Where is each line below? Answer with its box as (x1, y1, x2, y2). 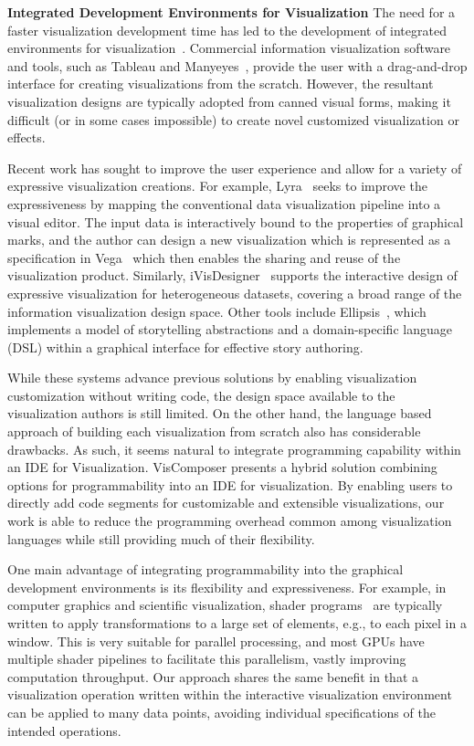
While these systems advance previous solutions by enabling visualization (7, 368, 417, 387)
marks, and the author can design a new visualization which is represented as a (7, 230, 451, 249)
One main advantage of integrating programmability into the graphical (7, 560, 404, 579)
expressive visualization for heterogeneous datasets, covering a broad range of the (7, 283, 462, 302)
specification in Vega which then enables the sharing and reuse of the (7, 247, 401, 267)
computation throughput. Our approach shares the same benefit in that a (7, 667, 418, 686)
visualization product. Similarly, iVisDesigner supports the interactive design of (7, 266, 458, 285)
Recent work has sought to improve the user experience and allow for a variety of (7, 158, 462, 177)
